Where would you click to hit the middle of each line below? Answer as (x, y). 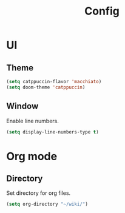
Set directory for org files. (39, 193)
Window (22, 106)
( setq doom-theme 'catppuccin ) (46, 87)
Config (102, 11)
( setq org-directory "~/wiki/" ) (47, 205)
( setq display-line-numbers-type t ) (52, 132)
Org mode (32, 156)
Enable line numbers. (33, 121)
